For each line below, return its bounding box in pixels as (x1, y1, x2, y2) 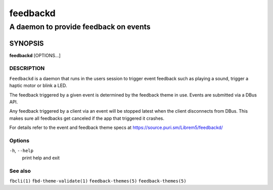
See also (9, 167, 31, 174)
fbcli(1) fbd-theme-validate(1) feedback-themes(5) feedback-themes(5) (9, 178, 187, 184)
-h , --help (9, 148, 34, 154)
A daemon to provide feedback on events (9, 22, 151, 31)
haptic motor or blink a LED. (9, 82, 67, 88)
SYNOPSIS (9, 39, 44, 47)
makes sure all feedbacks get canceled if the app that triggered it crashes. (9, 115, 164, 121)
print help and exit (22, 155, 60, 161)
